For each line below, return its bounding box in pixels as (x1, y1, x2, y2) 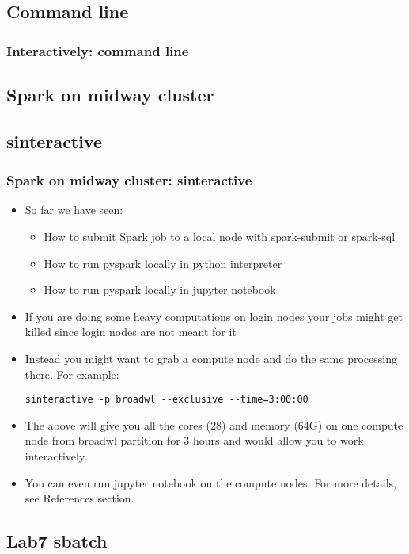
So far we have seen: (25, 201, 123, 218)
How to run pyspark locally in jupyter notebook (44, 281, 276, 298)
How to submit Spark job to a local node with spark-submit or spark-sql (44, 228, 396, 244)
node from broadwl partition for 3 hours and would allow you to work (25, 432, 364, 449)
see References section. (25, 490, 134, 506)
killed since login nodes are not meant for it (25, 323, 237, 340)
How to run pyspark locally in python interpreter (44, 254, 282, 271)
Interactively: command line (6, 40, 189, 60)
